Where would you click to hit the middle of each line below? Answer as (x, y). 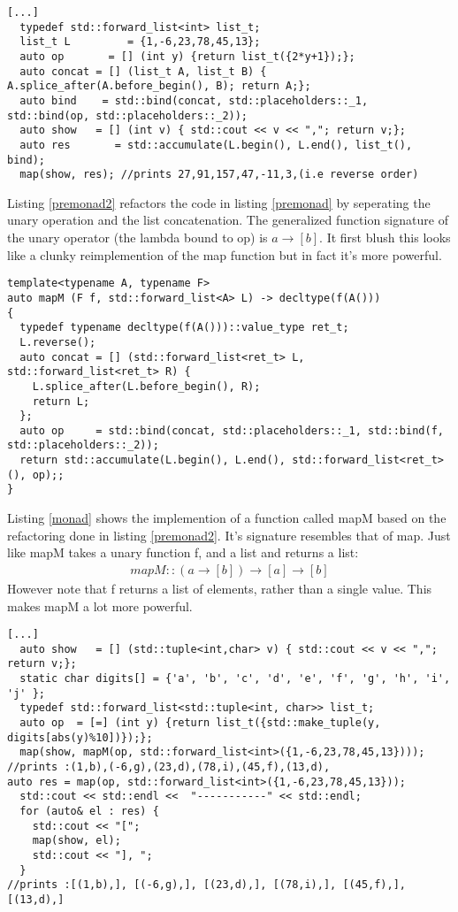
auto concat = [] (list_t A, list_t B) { (143, 71)
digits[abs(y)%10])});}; (80, 737)
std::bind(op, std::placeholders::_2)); (128, 115)
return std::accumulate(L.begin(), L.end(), (153, 460)
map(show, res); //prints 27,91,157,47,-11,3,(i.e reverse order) (219, 175)
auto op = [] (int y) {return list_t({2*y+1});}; (187, 56)
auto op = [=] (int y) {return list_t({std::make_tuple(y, (200, 723)
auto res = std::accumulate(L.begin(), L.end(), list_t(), (216, 145)
